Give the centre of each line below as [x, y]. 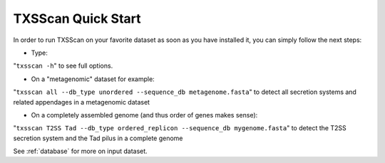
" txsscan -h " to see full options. [63, 66]
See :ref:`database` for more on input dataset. [80, 151]
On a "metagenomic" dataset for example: [93, 79]
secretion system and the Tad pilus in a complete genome [98, 138]
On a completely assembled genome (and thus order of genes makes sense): [144, 115]
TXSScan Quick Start [77, 19]
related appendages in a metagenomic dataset [81, 102]
